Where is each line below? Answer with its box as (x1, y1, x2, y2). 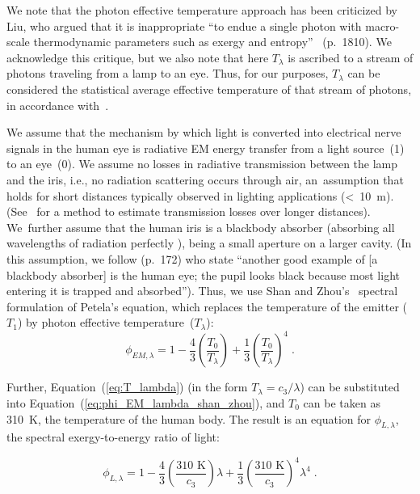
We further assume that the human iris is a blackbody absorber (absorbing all (6, 218, 395, 235)
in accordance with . (6, 96, 109, 113)
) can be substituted (300, 378, 400, 395)
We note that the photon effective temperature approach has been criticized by (6, 2, 397, 18)
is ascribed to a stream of (288, 49, 414, 65)
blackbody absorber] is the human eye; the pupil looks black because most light (6, 266, 400, 283)
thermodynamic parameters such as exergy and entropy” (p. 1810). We (33, 33, 392, 50)
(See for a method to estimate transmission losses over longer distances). (6, 203, 371, 220)
